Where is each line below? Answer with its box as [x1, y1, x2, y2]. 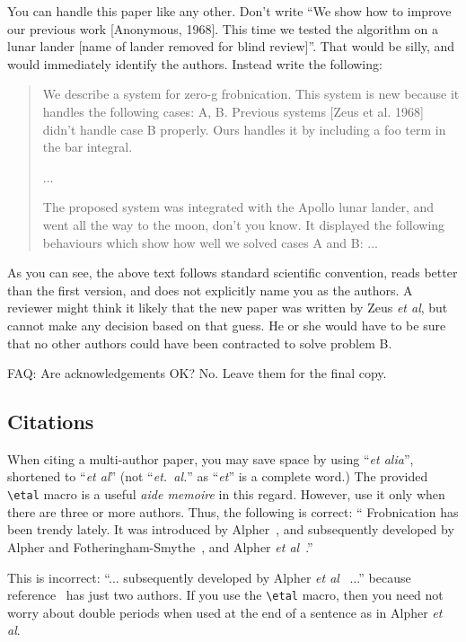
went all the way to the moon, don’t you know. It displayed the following [42, 215, 445, 233]
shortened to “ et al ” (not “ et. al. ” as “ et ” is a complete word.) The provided [7, 467, 428, 486]
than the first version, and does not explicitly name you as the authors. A [7, 280, 413, 299]
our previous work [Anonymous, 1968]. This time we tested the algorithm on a [7, 19, 438, 38]
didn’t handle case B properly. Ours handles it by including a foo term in [42, 119, 446, 138]
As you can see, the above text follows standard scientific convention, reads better [7, 263, 458, 282]
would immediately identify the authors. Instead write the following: [7, 54, 382, 73]
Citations [7, 408, 94, 435]
